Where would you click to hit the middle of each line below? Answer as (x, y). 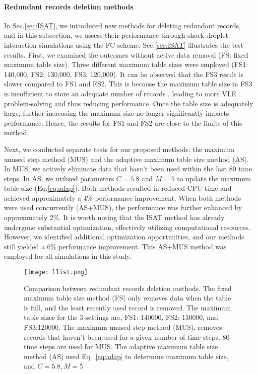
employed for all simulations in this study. (68, 256)
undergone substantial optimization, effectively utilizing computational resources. (127, 227)
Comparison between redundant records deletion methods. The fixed (128, 288)
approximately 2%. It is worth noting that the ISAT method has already (114, 217)
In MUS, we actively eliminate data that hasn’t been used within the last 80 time (128, 169)
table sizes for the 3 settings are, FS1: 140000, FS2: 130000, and (121, 317)
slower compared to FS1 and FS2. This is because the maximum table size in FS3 (128, 84)
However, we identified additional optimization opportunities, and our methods (124, 237)
